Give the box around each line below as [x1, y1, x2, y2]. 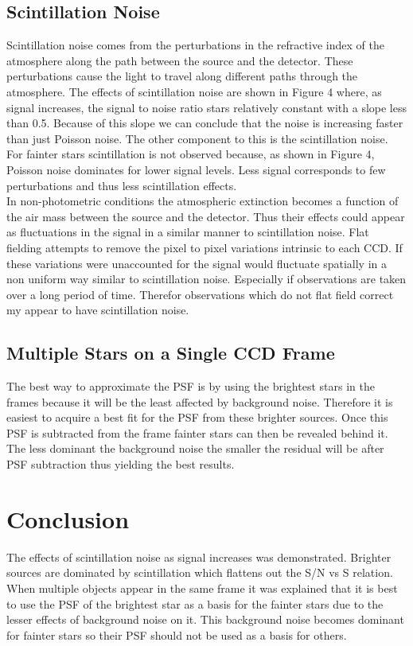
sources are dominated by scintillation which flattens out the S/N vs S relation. [6, 564, 393, 581]
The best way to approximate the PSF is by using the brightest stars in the [6, 378, 375, 395]
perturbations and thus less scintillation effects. [6, 177, 237, 193]
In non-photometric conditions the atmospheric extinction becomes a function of [6, 193, 399, 209]
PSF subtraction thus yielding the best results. [6, 456, 235, 473]
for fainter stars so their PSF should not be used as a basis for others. [6, 626, 347, 643]
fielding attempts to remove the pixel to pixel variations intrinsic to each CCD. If [6, 239, 403, 255]
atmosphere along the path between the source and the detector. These [6, 52, 353, 68]
